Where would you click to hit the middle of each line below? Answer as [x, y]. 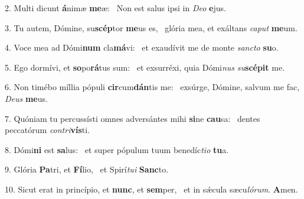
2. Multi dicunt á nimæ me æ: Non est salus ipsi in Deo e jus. [115, 8]
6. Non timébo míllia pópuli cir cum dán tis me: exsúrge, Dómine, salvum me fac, [152, 87]
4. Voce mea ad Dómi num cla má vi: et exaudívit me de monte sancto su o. [142, 47]
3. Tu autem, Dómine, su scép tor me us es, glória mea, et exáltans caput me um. [151, 27]
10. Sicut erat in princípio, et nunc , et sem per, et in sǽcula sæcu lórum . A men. [151, 189]
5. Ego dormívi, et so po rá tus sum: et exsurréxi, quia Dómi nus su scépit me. [145, 67]
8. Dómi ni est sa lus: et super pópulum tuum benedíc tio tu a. [117, 149]
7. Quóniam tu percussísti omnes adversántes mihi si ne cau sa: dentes [133, 118]
